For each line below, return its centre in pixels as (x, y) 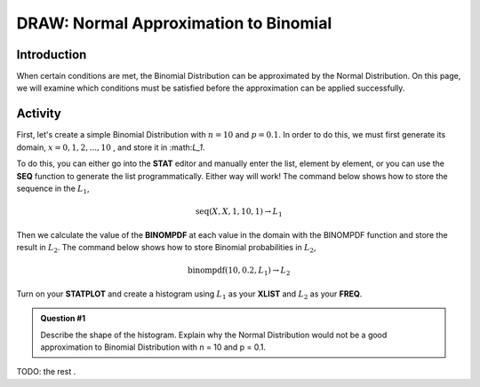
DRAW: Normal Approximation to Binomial (174, 23)
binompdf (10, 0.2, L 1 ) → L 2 (239, 272)
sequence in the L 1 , (53, 189)
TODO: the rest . (46, 372)
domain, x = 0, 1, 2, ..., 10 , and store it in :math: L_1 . (111, 147)
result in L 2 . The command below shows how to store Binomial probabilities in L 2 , (166, 249)
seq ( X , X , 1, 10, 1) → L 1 (239, 213)
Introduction (52, 55)
